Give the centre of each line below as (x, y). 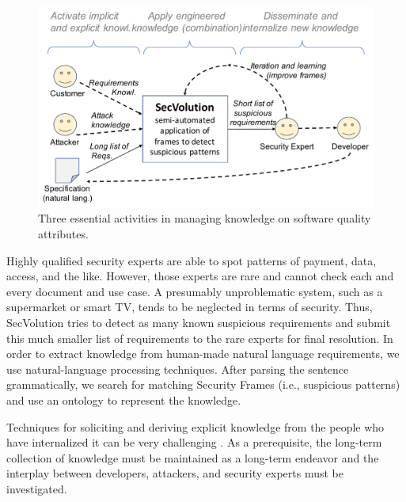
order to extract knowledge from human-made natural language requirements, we (203, 354)
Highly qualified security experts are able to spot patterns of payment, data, (192, 260)
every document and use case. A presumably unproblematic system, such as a (195, 291)
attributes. (63, 234)
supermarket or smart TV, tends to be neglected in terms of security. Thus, (190, 307)
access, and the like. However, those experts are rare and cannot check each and (200, 276)
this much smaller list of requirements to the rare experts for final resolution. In (200, 338)
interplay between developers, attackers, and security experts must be (175, 473)
